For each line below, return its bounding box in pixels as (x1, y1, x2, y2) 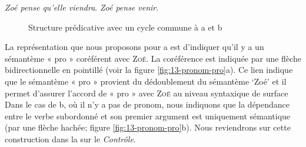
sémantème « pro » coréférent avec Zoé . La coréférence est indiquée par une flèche (5, 52, 301, 64)
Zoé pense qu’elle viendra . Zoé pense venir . (5, 1, 159, 13)
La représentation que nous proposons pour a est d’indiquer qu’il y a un (5, 41, 264, 53)
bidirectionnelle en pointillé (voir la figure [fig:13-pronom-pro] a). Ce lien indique (5, 64, 293, 76)
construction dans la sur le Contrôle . (5, 132, 136, 145)
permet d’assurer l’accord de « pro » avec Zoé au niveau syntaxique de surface (5, 86, 288, 99)
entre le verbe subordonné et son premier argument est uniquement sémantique (5, 109, 291, 122)
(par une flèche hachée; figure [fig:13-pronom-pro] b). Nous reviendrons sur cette (5, 121, 291, 133)
